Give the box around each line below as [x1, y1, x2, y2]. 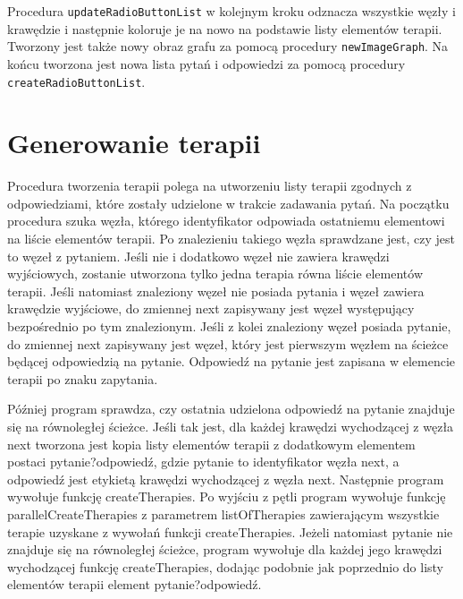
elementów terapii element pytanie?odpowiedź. [7, 575, 262, 594]
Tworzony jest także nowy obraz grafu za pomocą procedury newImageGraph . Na [7, 37, 449, 56]
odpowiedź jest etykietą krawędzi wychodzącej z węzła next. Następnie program [7, 469, 444, 488]
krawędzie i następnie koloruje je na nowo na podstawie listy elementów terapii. [7, 19, 442, 38]
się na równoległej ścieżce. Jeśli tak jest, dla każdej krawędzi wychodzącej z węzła [7, 417, 454, 435]
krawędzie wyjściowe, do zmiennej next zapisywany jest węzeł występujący [7, 299, 415, 318]
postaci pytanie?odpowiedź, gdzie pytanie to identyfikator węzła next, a [7, 452, 400, 471]
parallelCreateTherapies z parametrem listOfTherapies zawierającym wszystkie [7, 504, 440, 523]
